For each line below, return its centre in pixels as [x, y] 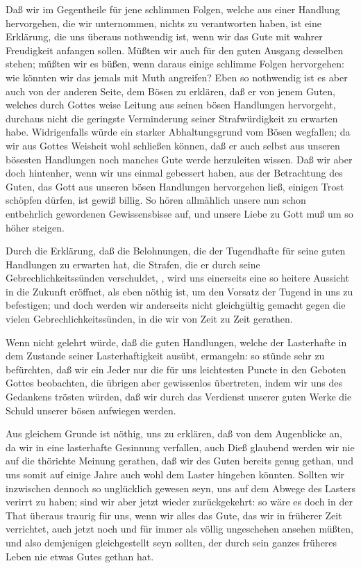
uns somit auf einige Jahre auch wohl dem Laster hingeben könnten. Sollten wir [175, 474]
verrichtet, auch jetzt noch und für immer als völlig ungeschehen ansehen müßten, [179, 529]
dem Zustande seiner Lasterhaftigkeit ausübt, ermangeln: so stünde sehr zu [165, 356]
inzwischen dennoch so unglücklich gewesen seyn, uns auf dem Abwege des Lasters [180, 488]
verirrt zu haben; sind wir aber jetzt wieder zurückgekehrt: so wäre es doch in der [179, 502]
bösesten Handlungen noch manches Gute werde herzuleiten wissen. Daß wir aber [179, 159]
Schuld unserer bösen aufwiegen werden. [91, 410]
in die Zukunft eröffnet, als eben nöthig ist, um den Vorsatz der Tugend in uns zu [179, 291]
